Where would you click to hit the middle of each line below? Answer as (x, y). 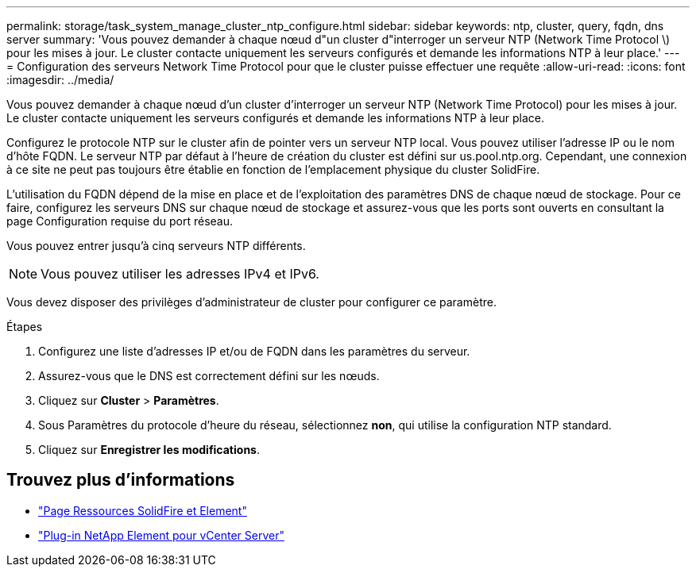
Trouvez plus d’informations (121, 480)
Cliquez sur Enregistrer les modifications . (149, 450)
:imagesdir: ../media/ (60, 80)
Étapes (25, 327)
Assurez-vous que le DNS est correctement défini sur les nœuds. (209, 376)
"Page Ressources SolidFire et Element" (143, 510)
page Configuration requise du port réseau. (120, 221)
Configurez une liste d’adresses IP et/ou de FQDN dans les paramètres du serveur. (254, 351)
